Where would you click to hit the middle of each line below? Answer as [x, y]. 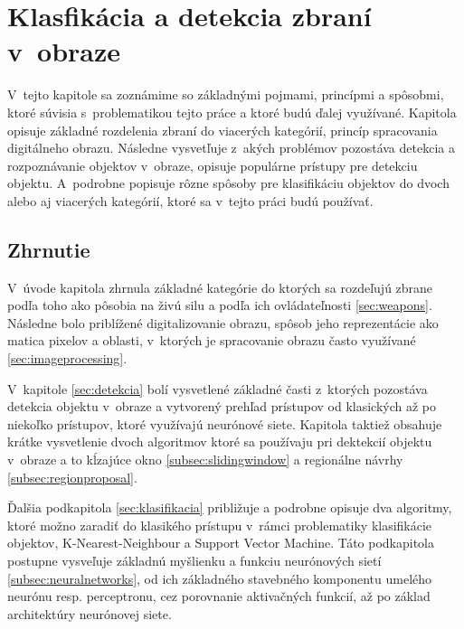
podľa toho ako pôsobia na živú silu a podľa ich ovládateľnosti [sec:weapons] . [220, 305]
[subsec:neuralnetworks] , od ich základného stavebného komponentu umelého [220, 578]
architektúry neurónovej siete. [90, 613]
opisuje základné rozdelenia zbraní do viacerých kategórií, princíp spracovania [223, 130]
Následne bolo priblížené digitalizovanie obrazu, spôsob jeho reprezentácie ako [223, 322]
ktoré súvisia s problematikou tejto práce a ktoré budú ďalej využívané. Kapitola [232, 112]
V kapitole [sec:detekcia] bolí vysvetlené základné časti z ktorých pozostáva [218, 388]
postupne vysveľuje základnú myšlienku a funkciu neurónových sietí [194, 560]
